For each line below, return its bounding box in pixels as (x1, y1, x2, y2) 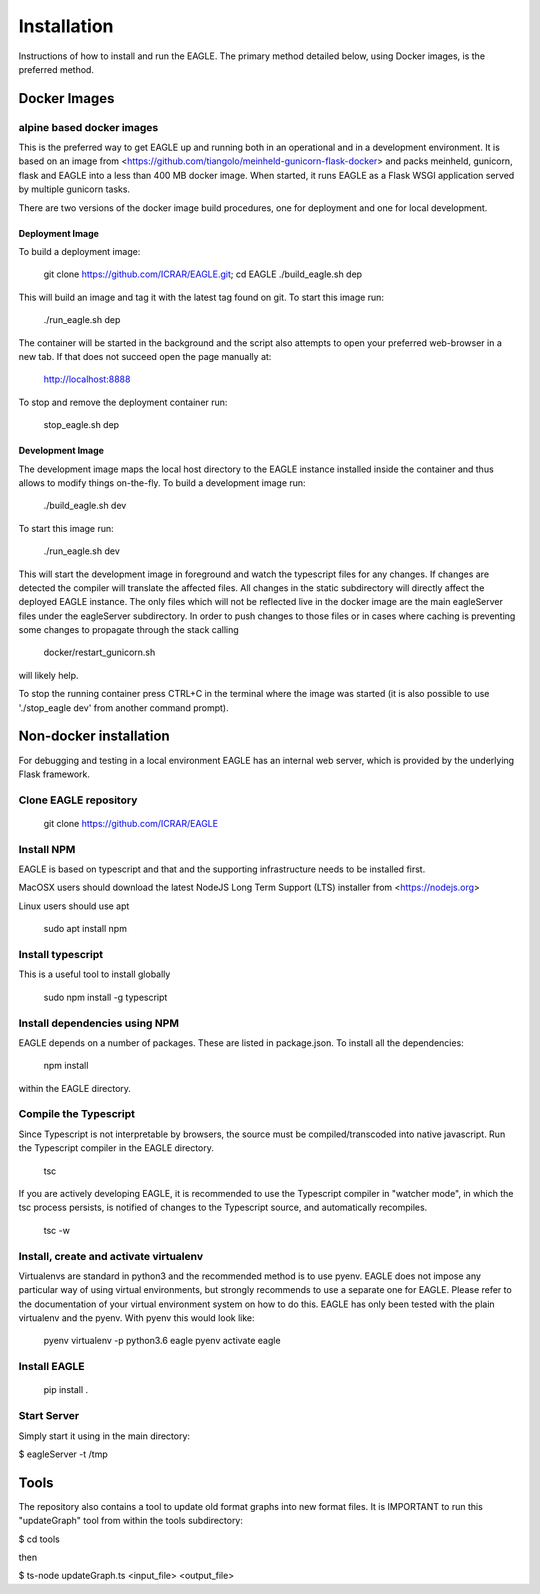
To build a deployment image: (18, 246, 141, 258)
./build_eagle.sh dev (43, 500, 127, 512)
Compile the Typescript (18, 1107, 135, 1121)
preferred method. (18, 63, 95, 75)
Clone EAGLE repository (18, 793, 138, 807)
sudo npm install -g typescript (43, 991, 168, 1003)
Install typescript (18, 947, 104, 961)
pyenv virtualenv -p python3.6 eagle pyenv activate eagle (43, 1335, 281, 1347)
